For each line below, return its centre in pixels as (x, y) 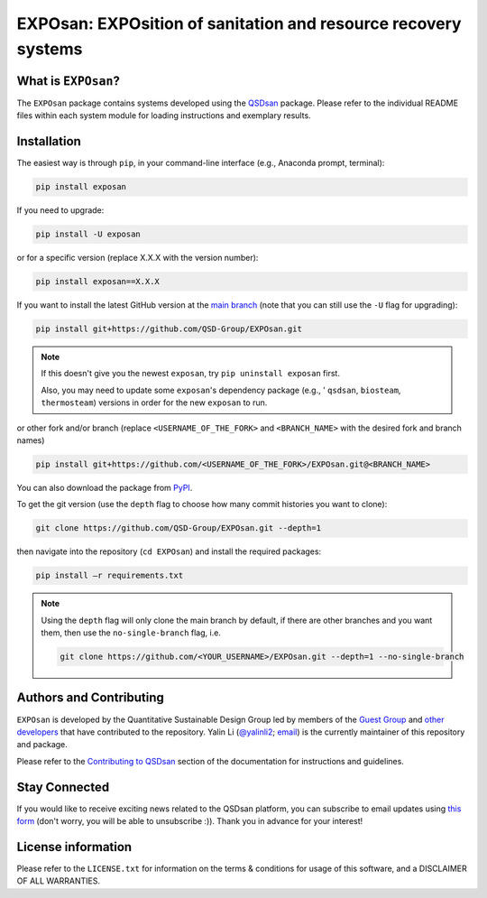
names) (31, 440)
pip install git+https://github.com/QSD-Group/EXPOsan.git (169, 329)
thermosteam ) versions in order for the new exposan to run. (154, 403)
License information (74, 847)
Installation (49, 141)
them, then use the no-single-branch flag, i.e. (131, 633)
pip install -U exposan (88, 234)
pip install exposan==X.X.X (97, 282)
